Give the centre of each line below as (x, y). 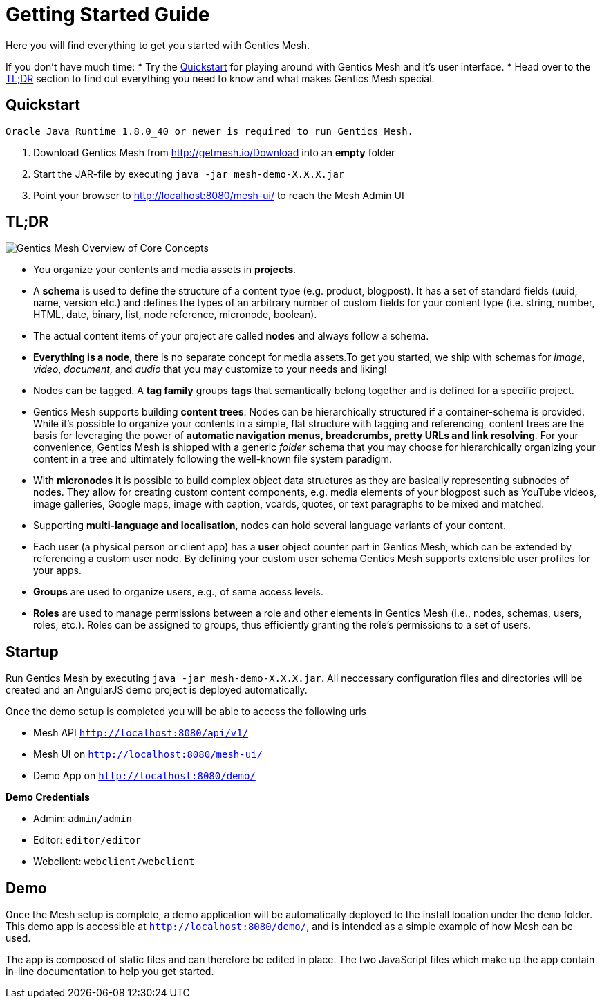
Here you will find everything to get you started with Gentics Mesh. (158, 45)
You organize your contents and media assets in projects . (165, 270)
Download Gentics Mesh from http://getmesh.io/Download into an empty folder (214, 152)
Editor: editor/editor (87, 840)
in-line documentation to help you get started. (110, 972)
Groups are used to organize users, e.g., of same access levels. (179, 592)
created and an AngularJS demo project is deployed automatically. (157, 690)
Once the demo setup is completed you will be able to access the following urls (186, 712)
